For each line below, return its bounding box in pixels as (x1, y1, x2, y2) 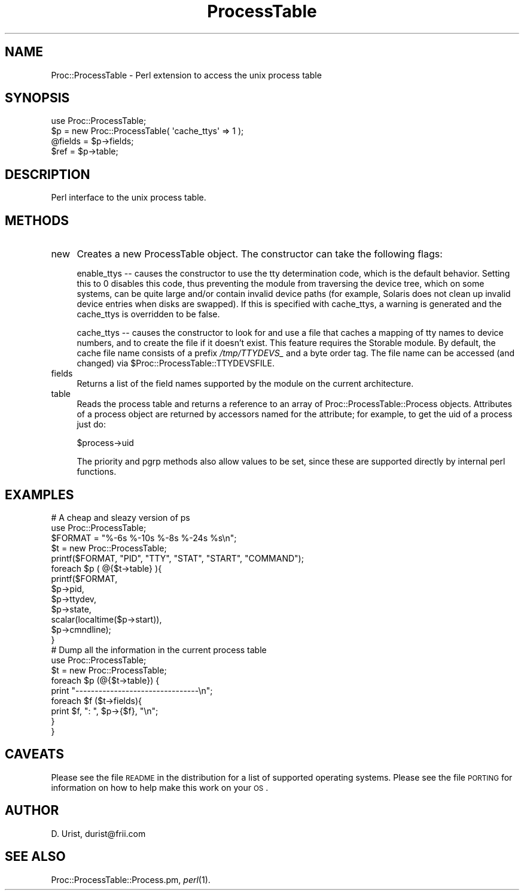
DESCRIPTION (5, 166, 90, 182)
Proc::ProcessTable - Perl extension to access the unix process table (51, 69, 322, 80)
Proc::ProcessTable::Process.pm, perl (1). (51, 874, 211, 885)
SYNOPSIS (5, 90, 70, 106)
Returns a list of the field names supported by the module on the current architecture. (77, 378, 414, 389)
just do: (77, 419, 106, 430)
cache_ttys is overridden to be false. (77, 309, 220, 320)
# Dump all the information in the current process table (51, 644, 267, 655)
